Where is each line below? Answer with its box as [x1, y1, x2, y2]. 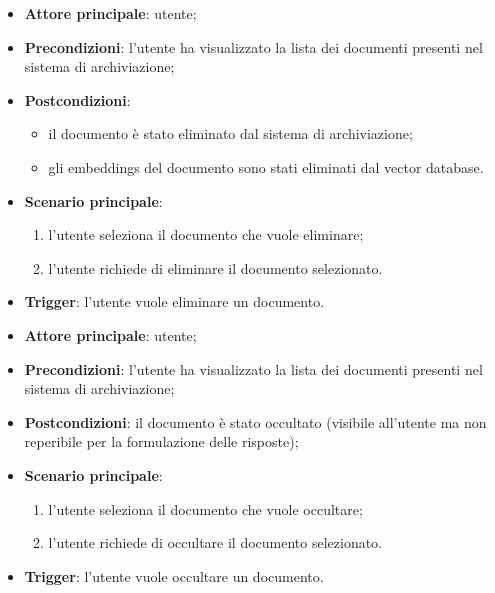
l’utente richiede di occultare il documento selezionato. [48, 532, 383, 553]
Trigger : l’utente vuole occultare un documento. [24, 565, 324, 586]
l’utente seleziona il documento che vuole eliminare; [48, 224, 364, 245]
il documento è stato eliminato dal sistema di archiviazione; [48, 123, 413, 144]
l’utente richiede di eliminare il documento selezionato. [48, 257, 383, 278]
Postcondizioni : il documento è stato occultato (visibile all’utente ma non [24, 411, 487, 432]
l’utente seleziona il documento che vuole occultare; [48, 498, 363, 519]
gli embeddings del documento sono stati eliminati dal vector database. [48, 156, 484, 177]
